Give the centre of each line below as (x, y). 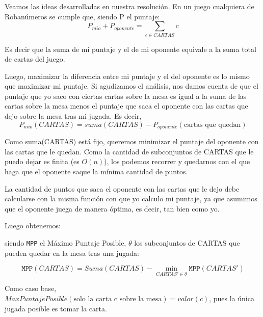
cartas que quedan (212, 125)
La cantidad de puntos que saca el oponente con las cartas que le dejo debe (122, 188)
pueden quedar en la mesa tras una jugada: (72, 253)
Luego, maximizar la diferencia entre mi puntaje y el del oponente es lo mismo (127, 76)
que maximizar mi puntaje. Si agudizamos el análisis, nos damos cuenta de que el (131, 86)
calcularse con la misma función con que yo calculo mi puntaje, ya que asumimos (131, 199)
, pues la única (232, 298)
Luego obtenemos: (33, 226)
